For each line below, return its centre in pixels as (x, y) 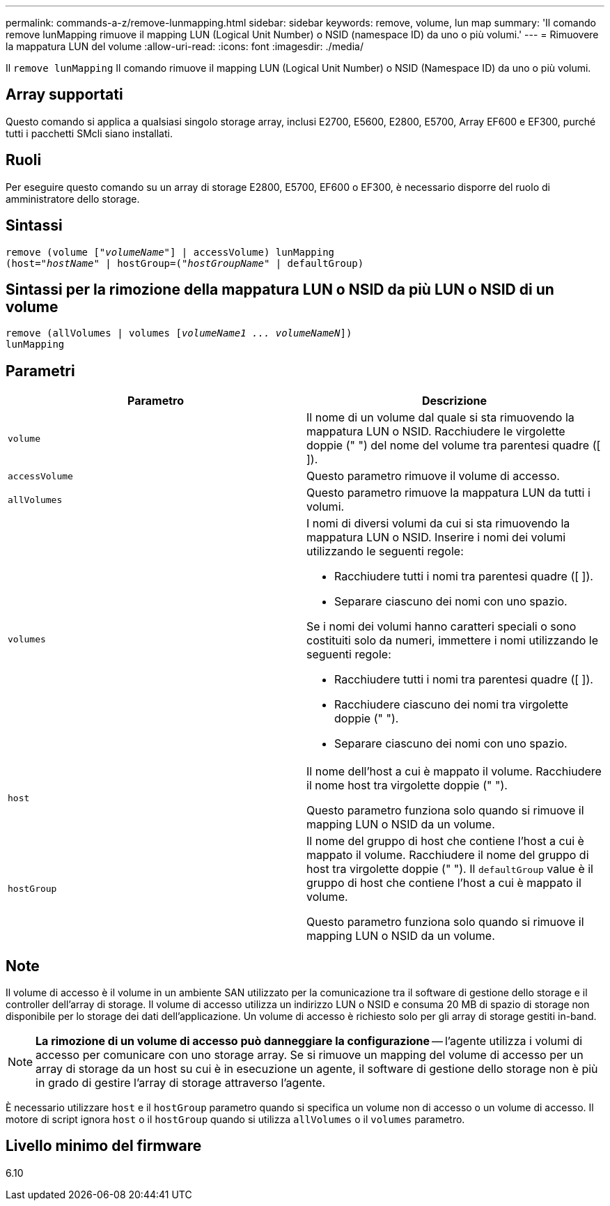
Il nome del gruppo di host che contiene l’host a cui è (445, 841)
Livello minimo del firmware (104, 1146)
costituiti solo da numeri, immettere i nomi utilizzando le (452, 641)
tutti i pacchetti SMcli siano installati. (89, 133)
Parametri (40, 371)
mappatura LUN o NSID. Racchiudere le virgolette (436, 432)
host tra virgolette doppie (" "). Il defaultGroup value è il (450, 869)
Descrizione (454, 401)
